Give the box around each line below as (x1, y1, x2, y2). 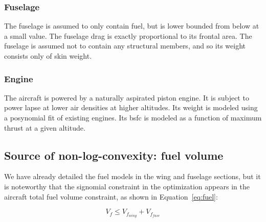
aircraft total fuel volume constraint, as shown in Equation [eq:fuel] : (4, 191, 218, 202)
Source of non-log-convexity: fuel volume (4, 147, 224, 163)
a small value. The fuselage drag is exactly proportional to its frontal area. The (4, 30, 252, 41)
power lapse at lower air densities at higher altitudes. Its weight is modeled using (4, 102, 258, 113)
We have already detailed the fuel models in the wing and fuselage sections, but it (4, 171, 261, 182)
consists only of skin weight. (4, 51, 92, 61)
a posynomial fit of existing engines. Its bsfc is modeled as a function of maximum (4, 112, 262, 122)
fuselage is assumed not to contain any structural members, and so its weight (4, 40, 246, 51)
